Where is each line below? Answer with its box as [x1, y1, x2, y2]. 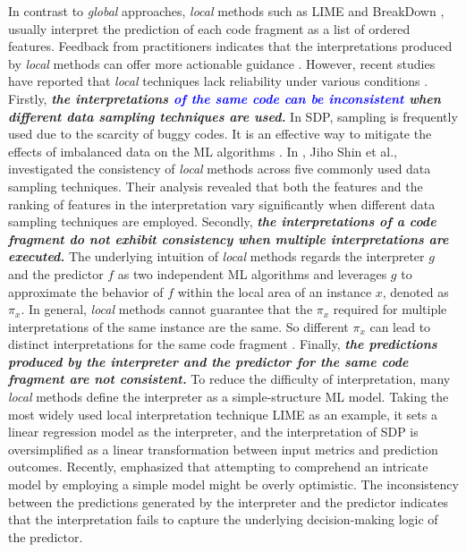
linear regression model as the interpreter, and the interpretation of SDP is [8, 422, 419, 441]
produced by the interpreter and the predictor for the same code [8, 352, 409, 370]
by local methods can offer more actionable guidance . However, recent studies [8, 54, 436, 72]
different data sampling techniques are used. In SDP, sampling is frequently [8, 106, 458, 125]
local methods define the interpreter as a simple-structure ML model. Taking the [8, 387, 449, 406]
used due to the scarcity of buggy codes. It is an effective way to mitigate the [8, 124, 432, 143]
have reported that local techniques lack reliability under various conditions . [8, 72, 428, 90]
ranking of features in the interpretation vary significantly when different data [8, 194, 436, 213]
